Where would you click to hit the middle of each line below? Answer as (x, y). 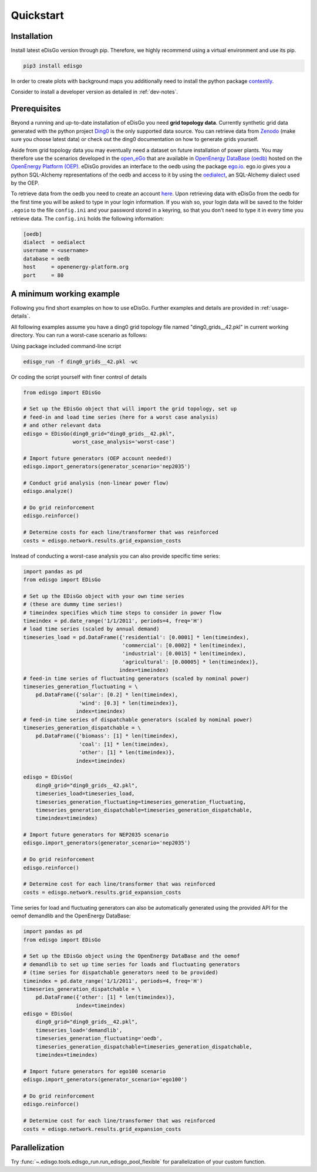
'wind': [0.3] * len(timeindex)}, (129, 703)
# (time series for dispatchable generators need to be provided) (121, 973)
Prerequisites (36, 109)
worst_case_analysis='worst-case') (124, 442)
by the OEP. (25, 183)
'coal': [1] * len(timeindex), (124, 744)
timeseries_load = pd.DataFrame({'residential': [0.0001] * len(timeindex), (136, 637)
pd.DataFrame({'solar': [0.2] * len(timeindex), (107, 695)
